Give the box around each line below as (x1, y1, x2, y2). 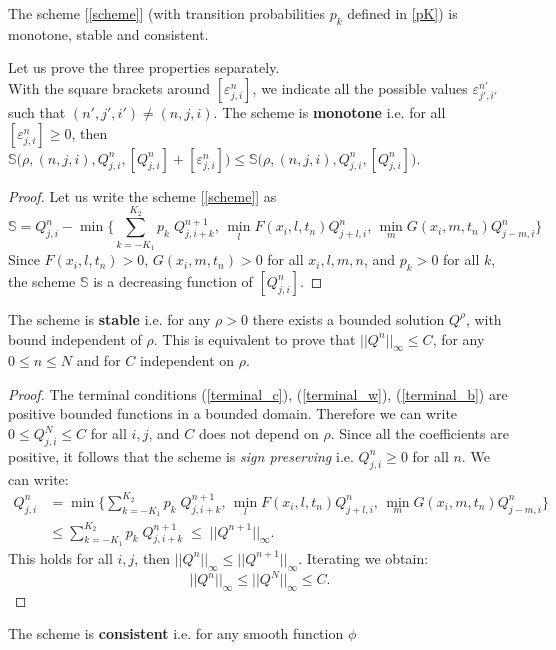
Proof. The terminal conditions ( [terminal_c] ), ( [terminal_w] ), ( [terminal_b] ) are (8, 383, 508, 404)
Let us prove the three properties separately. (8, 57, 280, 78)
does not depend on (198, 423, 319, 444)
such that (8, 101, 66, 122)
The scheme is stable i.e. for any (8, 308, 211, 329)
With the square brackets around (8, 77, 211, 98)
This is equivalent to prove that (162, 328, 356, 349)
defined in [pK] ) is (347, 3, 458, 23)
